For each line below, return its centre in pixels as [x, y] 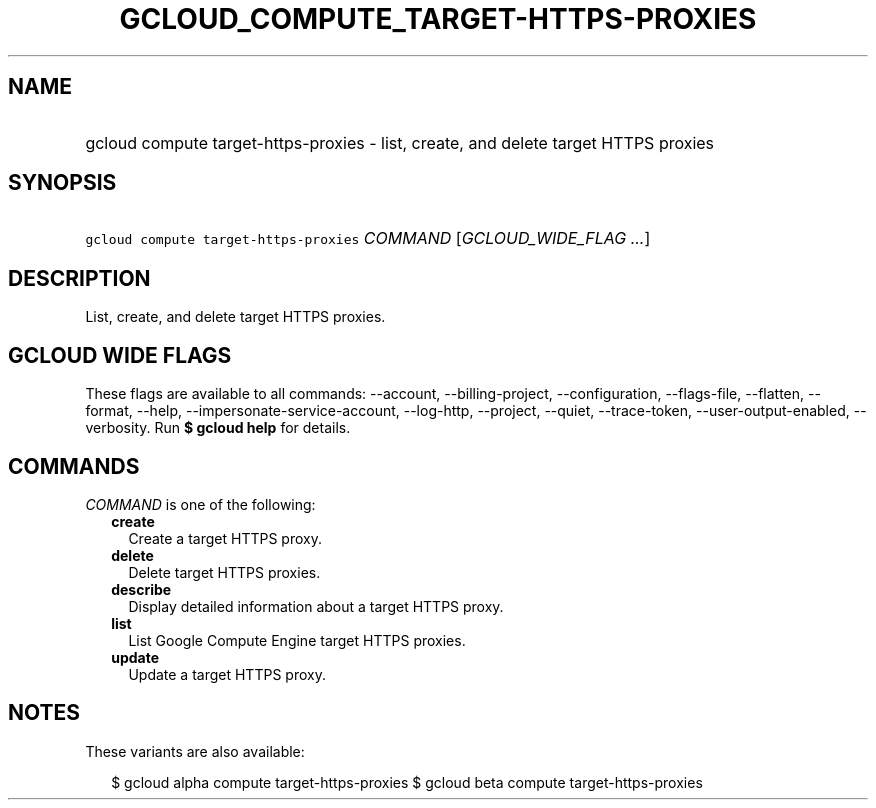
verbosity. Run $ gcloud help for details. [218, 428]
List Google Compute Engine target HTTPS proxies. [297, 640]
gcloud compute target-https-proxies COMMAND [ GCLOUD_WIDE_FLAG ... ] [368, 238]
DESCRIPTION [79, 278]
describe [141, 589]
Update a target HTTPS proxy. [227, 674]
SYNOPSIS [62, 183]
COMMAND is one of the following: [200, 504]
